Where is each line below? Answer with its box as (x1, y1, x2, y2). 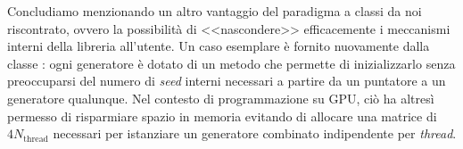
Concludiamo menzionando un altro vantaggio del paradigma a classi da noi (7, 2, 422, 20)
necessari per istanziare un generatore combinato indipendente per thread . (53, 124, 457, 143)
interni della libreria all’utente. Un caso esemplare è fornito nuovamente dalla (7, 37, 430, 55)
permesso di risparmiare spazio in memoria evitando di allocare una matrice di (7, 106, 437, 125)
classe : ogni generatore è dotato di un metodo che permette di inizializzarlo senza (7, 54, 456, 72)
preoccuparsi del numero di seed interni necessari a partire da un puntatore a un (7, 71, 446, 90)
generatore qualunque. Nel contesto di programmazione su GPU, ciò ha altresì (7, 88, 434, 107)
